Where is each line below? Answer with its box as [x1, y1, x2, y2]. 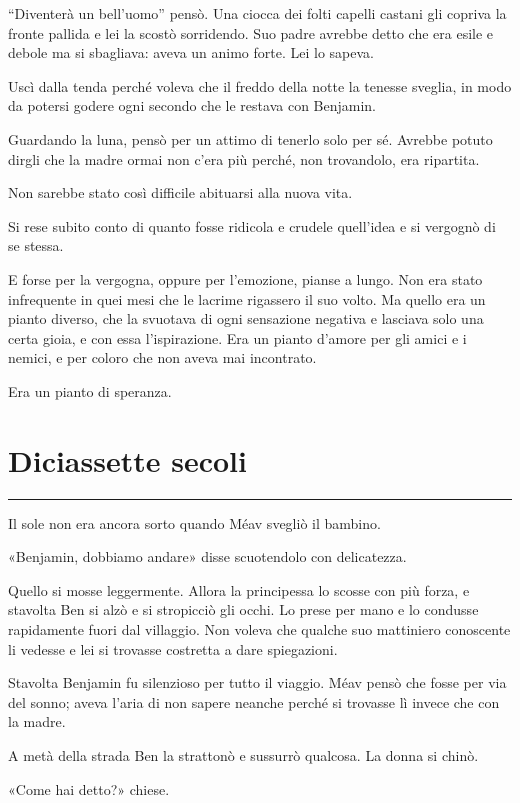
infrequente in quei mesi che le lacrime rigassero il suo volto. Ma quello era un [8, 288, 486, 309]
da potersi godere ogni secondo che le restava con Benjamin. [8, 95, 377, 116]
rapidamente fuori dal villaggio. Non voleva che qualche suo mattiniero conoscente [8, 619, 511, 639]
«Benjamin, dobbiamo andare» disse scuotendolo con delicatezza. [8, 546, 407, 567]
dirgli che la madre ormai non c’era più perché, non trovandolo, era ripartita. [8, 148, 480, 169]
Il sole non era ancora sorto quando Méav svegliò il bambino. [8, 512, 381, 533]
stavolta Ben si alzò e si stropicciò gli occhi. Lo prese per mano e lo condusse [8, 599, 479, 620]
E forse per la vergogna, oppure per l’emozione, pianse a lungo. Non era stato [8, 268, 483, 289]
